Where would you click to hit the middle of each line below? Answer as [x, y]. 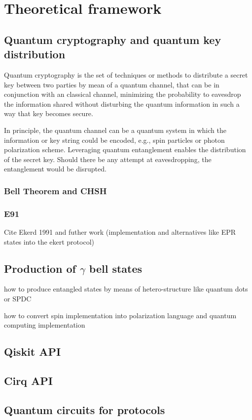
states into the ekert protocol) [49, 241]
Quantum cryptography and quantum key [113, 39]
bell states [116, 268]
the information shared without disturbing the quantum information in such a [122, 104]
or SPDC [18, 298]
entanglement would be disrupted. [55, 169]
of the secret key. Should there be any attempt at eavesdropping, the [108, 159]
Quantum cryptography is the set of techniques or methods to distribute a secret [126, 74]
